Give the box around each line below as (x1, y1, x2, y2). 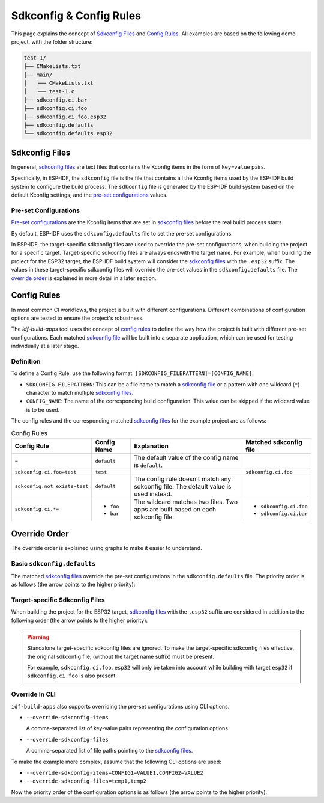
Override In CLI (11, 690, 56, 698)
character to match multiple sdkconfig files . (26, 389, 134, 396)
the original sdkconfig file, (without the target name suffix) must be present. (27, 653, 214, 660)
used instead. (134, 490, 172, 498)
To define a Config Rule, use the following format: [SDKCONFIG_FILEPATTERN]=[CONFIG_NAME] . (11, 370, 254, 377)
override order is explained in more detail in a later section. (11, 274, 157, 282)
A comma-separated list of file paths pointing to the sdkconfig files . (26, 747, 193, 754)
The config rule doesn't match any (134, 475, 231, 483)
